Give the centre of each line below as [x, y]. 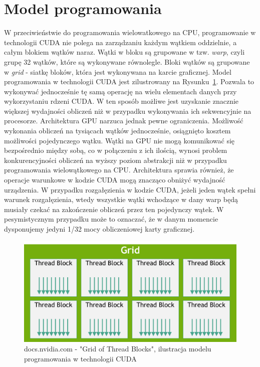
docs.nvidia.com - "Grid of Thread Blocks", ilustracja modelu [118, 349]
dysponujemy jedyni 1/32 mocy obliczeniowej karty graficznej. [99, 229]
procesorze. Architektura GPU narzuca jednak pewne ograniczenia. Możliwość [124, 121]
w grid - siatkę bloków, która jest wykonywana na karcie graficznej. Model [118, 71]
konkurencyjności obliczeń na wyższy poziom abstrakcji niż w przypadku [115, 160]
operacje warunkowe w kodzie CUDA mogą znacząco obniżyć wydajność [115, 180]
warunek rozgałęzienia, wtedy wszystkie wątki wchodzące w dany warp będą [121, 199]
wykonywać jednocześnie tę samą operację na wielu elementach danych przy [120, 91]
